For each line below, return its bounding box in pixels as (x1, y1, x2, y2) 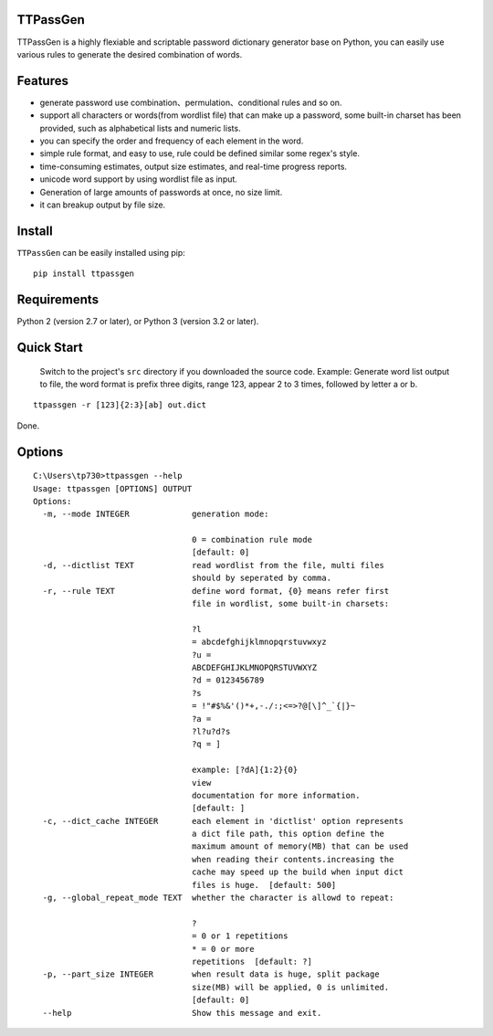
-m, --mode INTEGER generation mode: (42, 509, 269, 520)
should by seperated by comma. (192, 573, 332, 584)
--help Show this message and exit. (42, 1008, 322, 1018)
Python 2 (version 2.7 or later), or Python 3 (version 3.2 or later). (16, 316, 259, 327)
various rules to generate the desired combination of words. (16, 48, 243, 59)
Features (16, 73, 68, 89)
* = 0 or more (192, 944, 255, 954)
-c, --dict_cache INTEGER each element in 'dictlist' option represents (42, 816, 404, 826)
